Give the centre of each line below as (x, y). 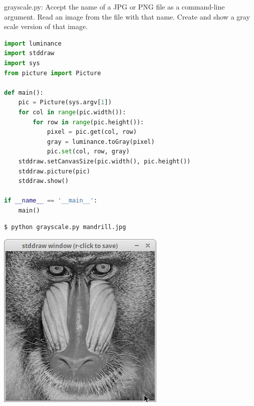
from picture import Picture (53, 73)
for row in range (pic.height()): (88, 122)
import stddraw (29, 53)
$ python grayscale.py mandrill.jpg (65, 227)
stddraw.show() (43, 181)
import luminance (33, 43)
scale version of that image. (46, 26)
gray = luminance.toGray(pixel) (101, 142)
